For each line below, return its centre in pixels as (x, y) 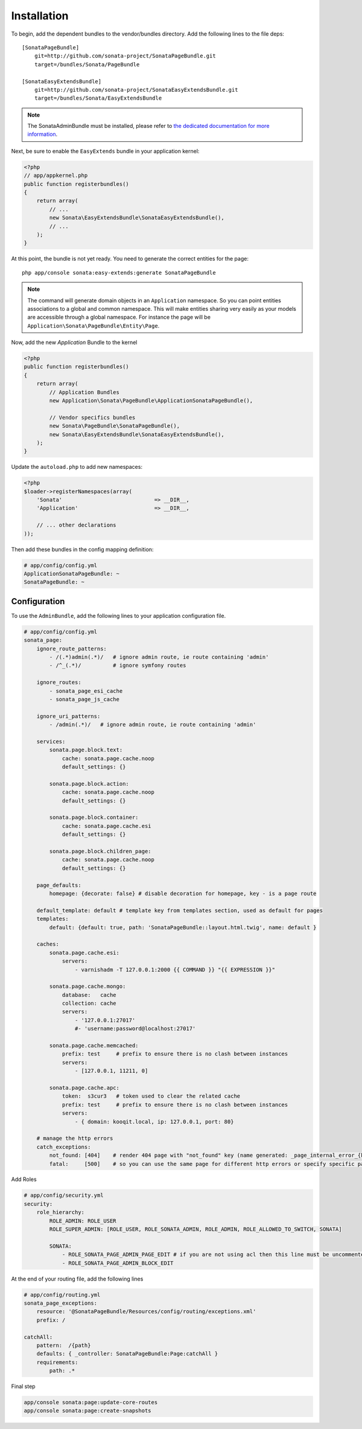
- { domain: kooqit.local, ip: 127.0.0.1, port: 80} (154, 1122)
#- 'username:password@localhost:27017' (135, 1029)
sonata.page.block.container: (94, 817)
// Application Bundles (84, 392)
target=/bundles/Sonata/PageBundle (87, 64)
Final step (23, 1386)
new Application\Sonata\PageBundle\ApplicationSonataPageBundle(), (151, 400)
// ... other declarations (77, 525)
